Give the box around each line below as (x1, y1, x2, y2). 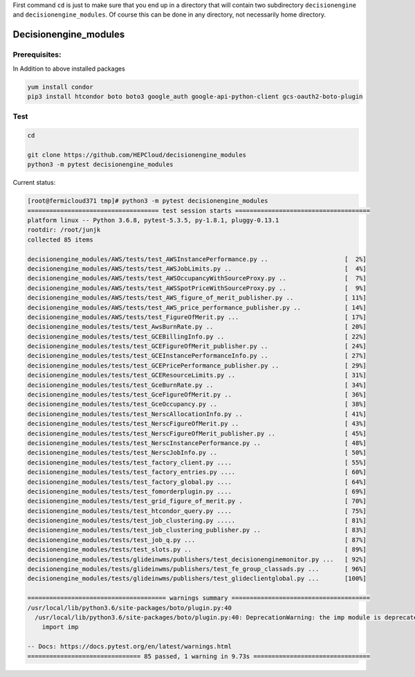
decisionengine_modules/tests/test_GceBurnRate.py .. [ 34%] (27, 381, 367, 389)
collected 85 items (27, 235, 93, 244)
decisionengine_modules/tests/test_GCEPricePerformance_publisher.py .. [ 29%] (27, 361, 367, 370)
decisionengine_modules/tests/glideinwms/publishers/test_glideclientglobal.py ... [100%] (27, 575, 367, 583)
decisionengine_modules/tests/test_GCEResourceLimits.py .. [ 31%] (27, 371, 367, 379)
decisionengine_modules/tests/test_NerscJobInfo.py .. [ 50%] (27, 449, 367, 457)
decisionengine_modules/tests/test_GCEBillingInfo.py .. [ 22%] (27, 332, 367, 341)
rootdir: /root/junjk (27, 226, 101, 234)
